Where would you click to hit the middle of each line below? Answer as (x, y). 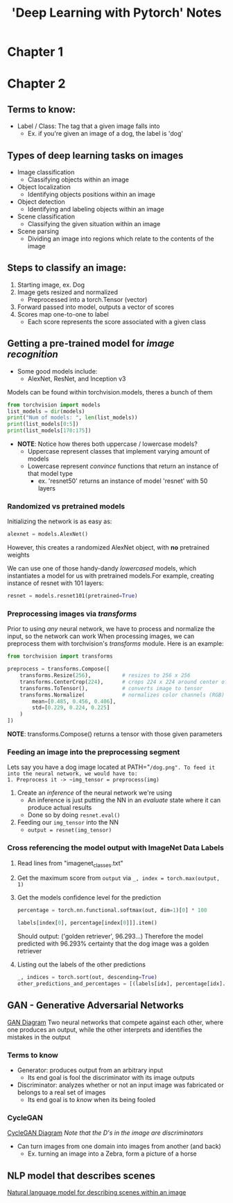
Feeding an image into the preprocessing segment (94, 752)
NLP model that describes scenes (81, 1176)
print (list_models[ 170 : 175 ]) (49, 431)
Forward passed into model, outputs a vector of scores (96, 307)
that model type (50, 473)
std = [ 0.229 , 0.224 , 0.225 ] (71, 708)
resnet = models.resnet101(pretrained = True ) (72, 596)
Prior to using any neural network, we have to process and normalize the (111, 629)
